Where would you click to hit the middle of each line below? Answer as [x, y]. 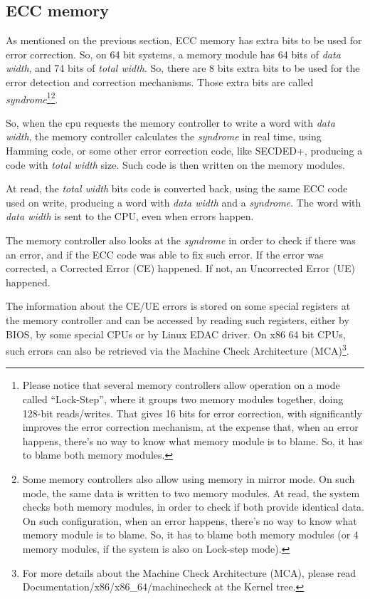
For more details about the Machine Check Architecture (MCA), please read [189, 572]
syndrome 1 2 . [32, 98]
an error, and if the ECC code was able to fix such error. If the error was [165, 254]
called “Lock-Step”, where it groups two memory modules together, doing [183, 399]
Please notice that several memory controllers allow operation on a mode [181, 385]
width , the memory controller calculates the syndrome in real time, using [164, 136]
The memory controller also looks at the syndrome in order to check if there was [181, 240]
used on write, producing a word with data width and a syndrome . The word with [184, 202]
